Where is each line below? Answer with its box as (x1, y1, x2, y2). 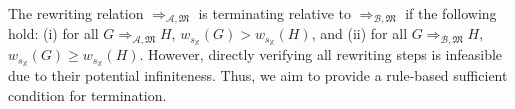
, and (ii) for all (311, 23, 408, 44)
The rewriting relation (8, 3, 144, 23)
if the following (405, 3, 497, 23)
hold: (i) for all (8, 23, 99, 44)
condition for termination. (8, 84, 167, 105)
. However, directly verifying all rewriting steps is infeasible (139, 44, 503, 65)
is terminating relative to (198, 3, 351, 23)
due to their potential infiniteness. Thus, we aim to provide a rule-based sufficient (8, 65, 508, 86)
